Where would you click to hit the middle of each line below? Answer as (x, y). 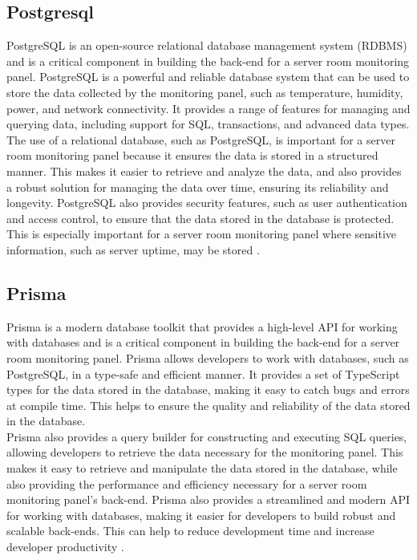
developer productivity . (65, 547)
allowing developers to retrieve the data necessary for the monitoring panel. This (205, 452)
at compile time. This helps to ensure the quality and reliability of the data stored (208, 405)
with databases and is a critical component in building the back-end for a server (203, 342)
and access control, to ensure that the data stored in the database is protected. (200, 218)
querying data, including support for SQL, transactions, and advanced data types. (208, 124)
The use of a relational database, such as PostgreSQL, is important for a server (201, 139)
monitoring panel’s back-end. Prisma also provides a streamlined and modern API (208, 499)
